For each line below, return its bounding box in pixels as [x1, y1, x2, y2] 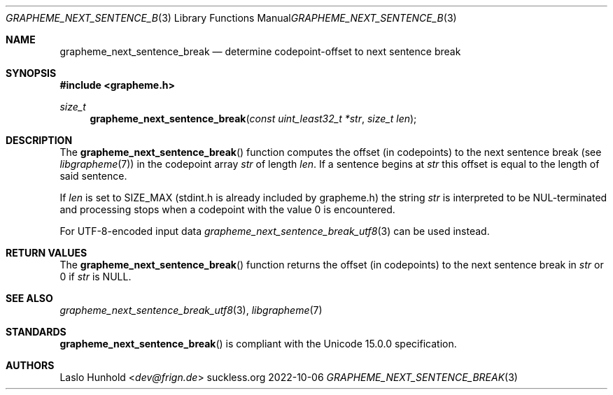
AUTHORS [6, 359, 55, 371]
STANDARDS [6, 326, 66, 338]
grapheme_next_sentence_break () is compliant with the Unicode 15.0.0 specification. [59, 338, 457, 350]
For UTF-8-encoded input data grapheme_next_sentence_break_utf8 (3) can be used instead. [59, 225, 490, 237]
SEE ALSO [6, 292, 53, 304]
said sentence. [59, 170, 127, 182]
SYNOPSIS [6, 67, 57, 79]
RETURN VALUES [6, 247, 87, 259]
